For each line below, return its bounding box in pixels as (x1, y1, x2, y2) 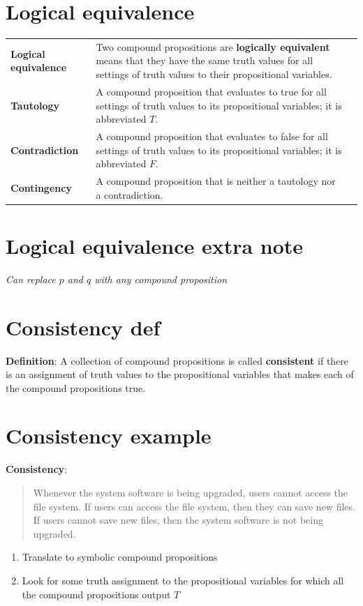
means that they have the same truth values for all (96, 53, 313, 68)
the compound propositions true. (6, 380, 146, 395)
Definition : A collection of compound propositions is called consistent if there (6, 353, 349, 368)
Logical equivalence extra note (6, 231, 304, 259)
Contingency (10, 180, 72, 195)
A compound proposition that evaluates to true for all (96, 84, 327, 98)
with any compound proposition (94, 271, 228, 286)
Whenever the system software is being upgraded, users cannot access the (33, 485, 348, 499)
